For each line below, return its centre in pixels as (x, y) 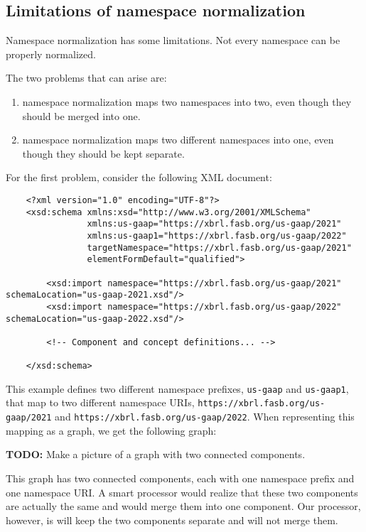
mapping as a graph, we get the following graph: (111, 430)
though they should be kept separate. (103, 153)
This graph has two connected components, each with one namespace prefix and (180, 478)
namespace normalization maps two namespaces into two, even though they (187, 101)
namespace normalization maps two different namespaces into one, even (178, 140)
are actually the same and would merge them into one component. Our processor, (183, 506)
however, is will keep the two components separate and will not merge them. (172, 520)
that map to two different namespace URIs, (100, 402)
